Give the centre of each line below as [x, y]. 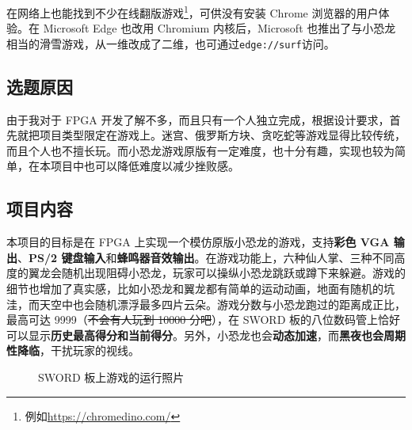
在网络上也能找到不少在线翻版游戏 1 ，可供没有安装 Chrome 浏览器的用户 [193, 11]
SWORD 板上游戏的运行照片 [111, 377]
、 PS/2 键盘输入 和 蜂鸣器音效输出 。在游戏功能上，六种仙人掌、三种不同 [206, 257]
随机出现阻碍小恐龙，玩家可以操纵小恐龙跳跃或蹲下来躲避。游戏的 [233, 273]
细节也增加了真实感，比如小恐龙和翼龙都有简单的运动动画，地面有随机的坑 [200, 289]
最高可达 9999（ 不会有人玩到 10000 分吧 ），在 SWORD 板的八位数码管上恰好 [203, 320]
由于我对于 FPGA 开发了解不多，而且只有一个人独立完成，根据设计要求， [198, 119]
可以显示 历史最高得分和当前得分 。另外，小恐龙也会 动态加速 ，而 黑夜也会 [195, 335]
